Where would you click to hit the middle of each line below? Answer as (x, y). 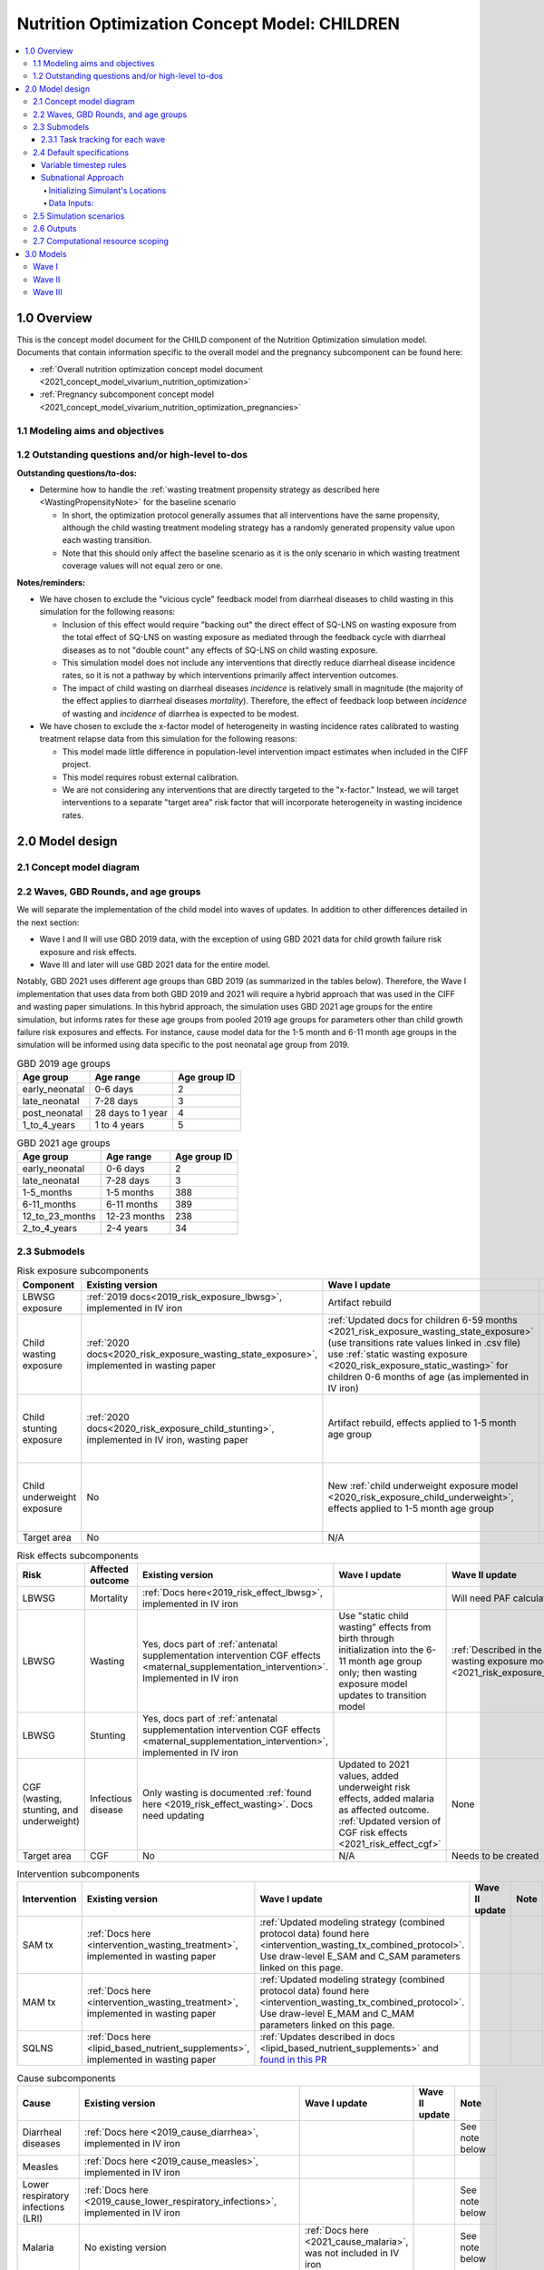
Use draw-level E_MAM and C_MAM (337, 2014)
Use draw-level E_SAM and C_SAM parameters (360, 1957)
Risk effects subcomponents (78, 1555)
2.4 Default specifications (81, 152)
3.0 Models (46, 253)
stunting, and (50, 1810)
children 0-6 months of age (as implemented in (428, 1377)
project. (77, 765)
